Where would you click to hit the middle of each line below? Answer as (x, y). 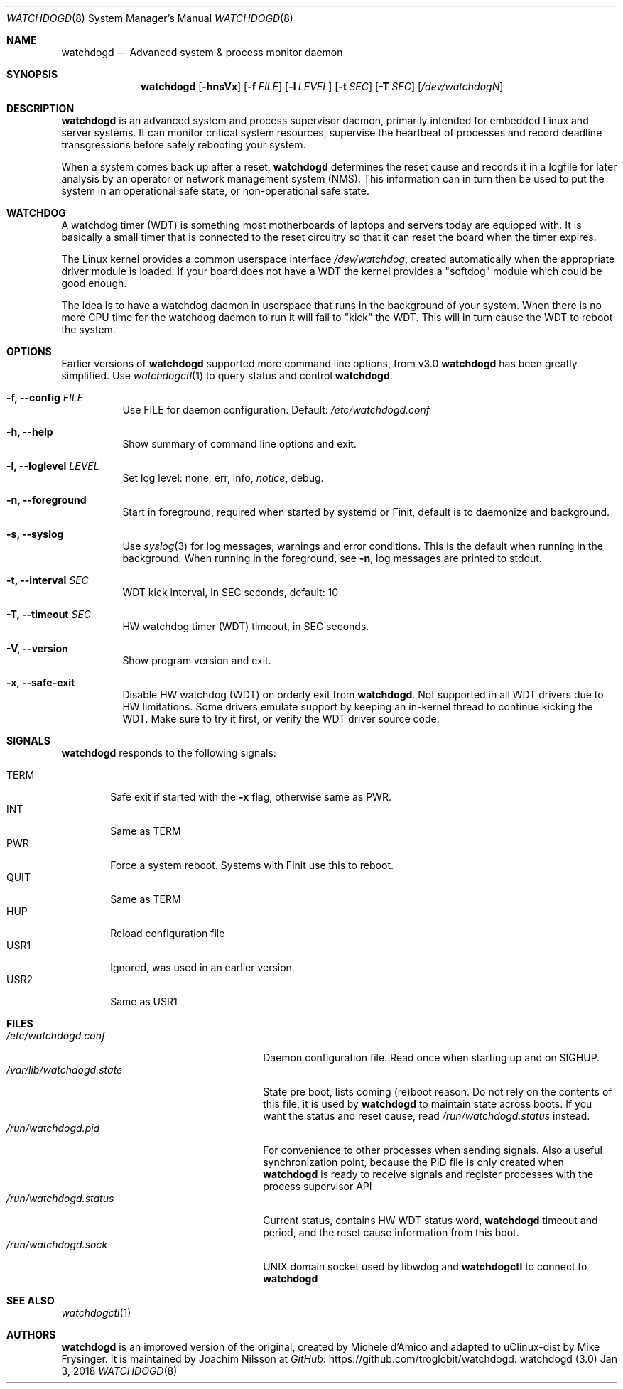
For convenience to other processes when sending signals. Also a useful (433, 1150)
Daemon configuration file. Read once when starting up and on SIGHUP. (432, 1058)
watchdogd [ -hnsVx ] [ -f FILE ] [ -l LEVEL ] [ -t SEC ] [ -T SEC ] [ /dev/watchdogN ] (322, 86)
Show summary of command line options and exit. (239, 444)
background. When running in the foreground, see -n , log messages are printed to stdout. (332, 558)
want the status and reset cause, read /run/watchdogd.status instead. (427, 1116)
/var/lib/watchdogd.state (65, 1070)
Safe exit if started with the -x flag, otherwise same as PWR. (251, 797)
